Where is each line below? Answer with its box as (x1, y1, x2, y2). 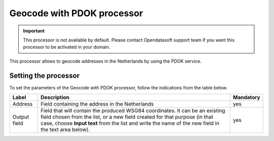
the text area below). (41, 126, 90, 133)
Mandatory (232, 94, 261, 101)
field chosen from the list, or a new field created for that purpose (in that (41, 114, 214, 121)
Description (41, 94, 70, 101)
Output (12, 114, 29, 121)
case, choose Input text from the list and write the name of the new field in (41, 120, 220, 127)
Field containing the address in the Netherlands (41, 101, 154, 108)
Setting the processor (9, 71, 80, 80)
